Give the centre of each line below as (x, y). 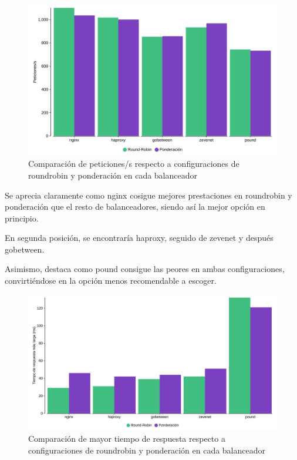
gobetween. (25, 249)
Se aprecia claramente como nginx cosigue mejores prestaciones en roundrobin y (148, 195)
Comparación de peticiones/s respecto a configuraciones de (134, 164)
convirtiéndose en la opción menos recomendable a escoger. (111, 281)
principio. (22, 218)
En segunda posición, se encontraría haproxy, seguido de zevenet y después (139, 238)
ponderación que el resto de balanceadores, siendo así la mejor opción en (135, 207)
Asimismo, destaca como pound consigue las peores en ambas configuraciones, (145, 269)
